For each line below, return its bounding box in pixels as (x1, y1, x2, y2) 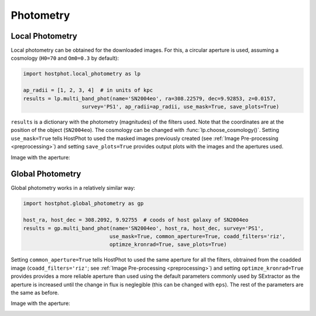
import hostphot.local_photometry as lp (23, 70, 140, 77)
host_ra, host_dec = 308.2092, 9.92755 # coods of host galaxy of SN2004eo (23, 217, 249, 223)
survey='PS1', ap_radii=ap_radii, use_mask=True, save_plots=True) (81, 103, 280, 110)
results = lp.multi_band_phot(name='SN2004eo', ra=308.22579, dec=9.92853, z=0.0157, (23, 95, 276, 102)
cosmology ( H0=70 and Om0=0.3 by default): (11, 55, 119, 62)
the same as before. (11, 289, 59, 296)
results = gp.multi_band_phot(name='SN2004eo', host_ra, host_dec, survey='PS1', (23, 225, 265, 232)
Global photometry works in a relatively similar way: (11, 185, 136, 192)
